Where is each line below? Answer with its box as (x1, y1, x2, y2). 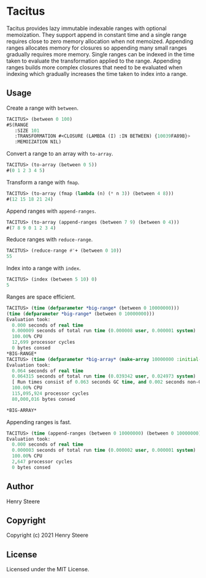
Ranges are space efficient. (6, 293, 76, 300)
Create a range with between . (6, 104, 78, 112)
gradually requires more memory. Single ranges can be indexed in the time (6, 50, 195, 58)
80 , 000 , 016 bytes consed (12, 396, 75, 402)
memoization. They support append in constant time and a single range (6, 31, 187, 38)
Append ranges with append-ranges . (6, 207, 96, 215)
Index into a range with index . (6, 265, 81, 272)
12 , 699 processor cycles (12, 339, 75, 346)
